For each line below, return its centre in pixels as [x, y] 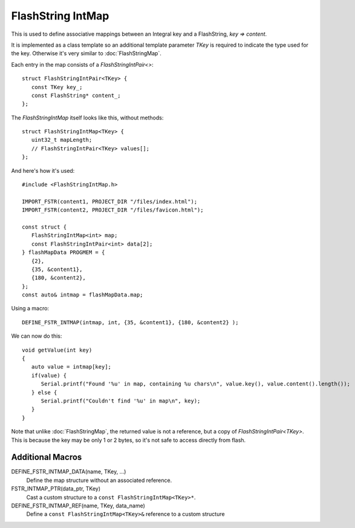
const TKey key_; [57, 87]
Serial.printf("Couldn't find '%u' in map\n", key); [121, 401]
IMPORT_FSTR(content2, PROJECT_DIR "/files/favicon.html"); [113, 210]
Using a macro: [30, 309]
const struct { [44, 227]
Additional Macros [47, 457]
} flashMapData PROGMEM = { [64, 252]
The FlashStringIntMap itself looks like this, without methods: [87, 118]
